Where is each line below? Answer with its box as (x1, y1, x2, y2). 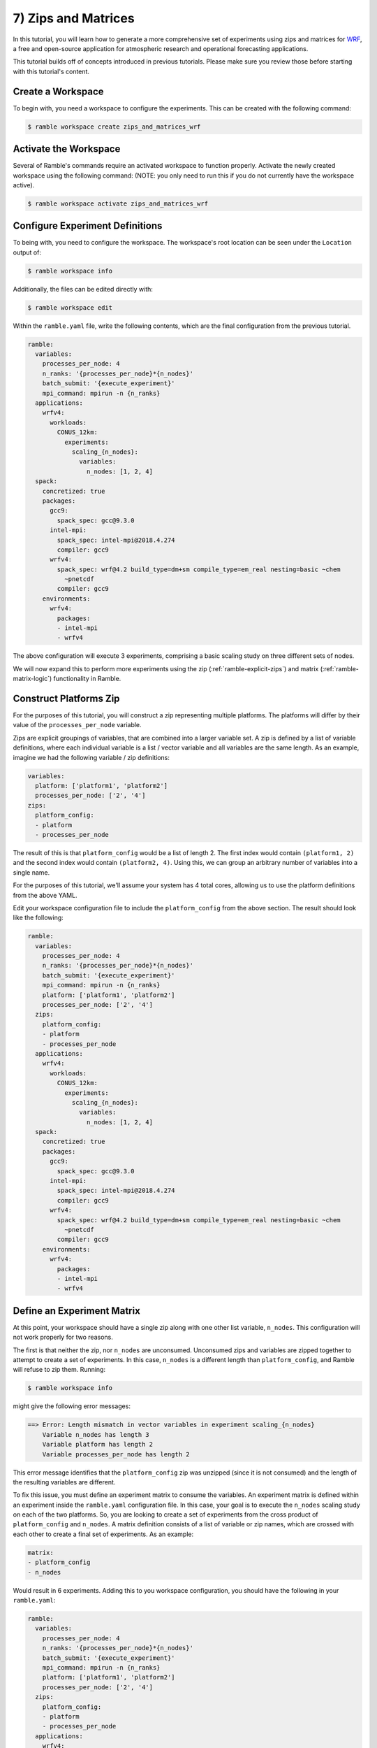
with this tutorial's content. (13, 67, 90, 76)
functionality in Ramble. (53, 675, 121, 683)
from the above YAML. (13, 891, 77, 899)
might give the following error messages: (13, 1402, 131, 1410)
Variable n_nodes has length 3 (42, 1431, 149, 1438)
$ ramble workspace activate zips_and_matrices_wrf (27, 199, 209, 208)
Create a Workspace (13, 85, 104, 97)
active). (13, 180, 35, 189)
